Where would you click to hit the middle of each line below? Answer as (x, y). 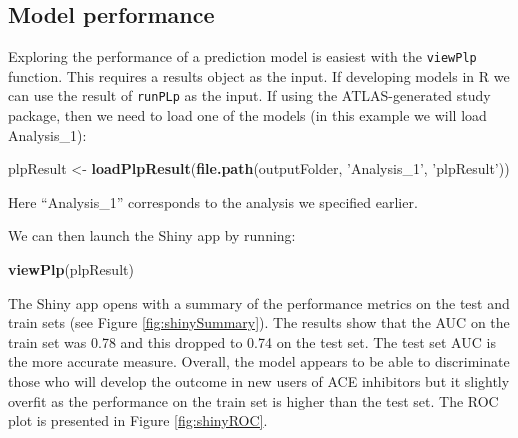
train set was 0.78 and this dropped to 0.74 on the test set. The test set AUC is (252, 341)
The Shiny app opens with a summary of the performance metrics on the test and (259, 302)
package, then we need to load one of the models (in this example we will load (247, 115)
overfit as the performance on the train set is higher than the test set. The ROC (253, 400)
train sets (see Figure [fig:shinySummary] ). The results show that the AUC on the (259, 322)
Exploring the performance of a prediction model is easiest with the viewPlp (242, 56)
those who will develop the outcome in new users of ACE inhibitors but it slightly (259, 381)
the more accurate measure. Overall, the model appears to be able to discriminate (259, 361)
